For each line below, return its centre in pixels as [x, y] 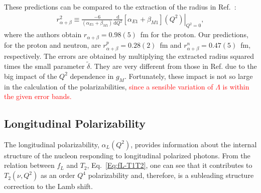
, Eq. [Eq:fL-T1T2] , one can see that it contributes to [170, 165]
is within [236, 86]
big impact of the [31, 76]
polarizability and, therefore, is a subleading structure [171, 175]
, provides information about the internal [194, 144]
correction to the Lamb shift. [48, 186]
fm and [171, 44]
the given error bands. [38, 96]
